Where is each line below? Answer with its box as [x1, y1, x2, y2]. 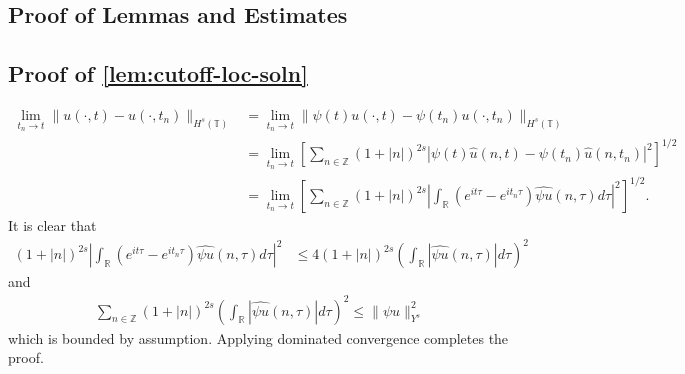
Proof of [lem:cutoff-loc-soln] [8, 58, 308, 89]
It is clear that [8, 215, 97, 236]
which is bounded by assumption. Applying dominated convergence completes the [8, 327, 509, 348]
